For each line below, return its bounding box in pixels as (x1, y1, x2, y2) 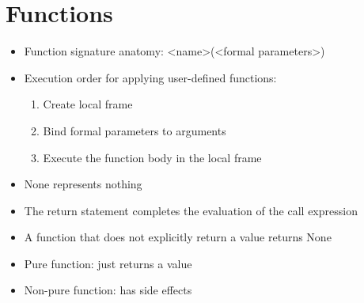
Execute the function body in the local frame (43, 149, 262, 165)
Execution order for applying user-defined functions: (24, 69, 277, 85)
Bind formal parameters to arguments (43, 122, 226, 138)
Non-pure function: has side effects (24, 282, 192, 298)
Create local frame (43, 96, 133, 112)
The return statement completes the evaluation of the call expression (24, 202, 358, 218)
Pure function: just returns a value (24, 255, 192, 271)
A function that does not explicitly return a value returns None (24, 229, 332, 245)
